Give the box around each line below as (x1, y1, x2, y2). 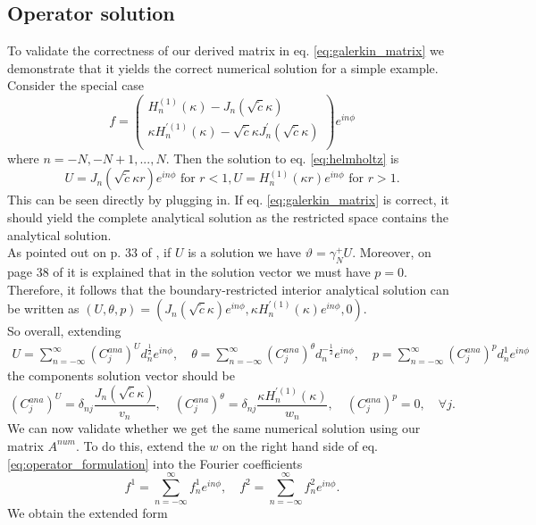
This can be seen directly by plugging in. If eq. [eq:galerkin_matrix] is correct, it (7, 190, 449, 209)
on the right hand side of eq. (222, 436, 379, 454)
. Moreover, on (352, 243, 431, 262)
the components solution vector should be (7, 366, 235, 385)
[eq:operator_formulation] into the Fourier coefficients (7, 454, 303, 472)
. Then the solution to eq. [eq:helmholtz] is (165, 148, 399, 167)
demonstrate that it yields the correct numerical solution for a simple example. (7, 58, 439, 77)
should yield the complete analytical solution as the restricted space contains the (7, 207, 449, 226)
